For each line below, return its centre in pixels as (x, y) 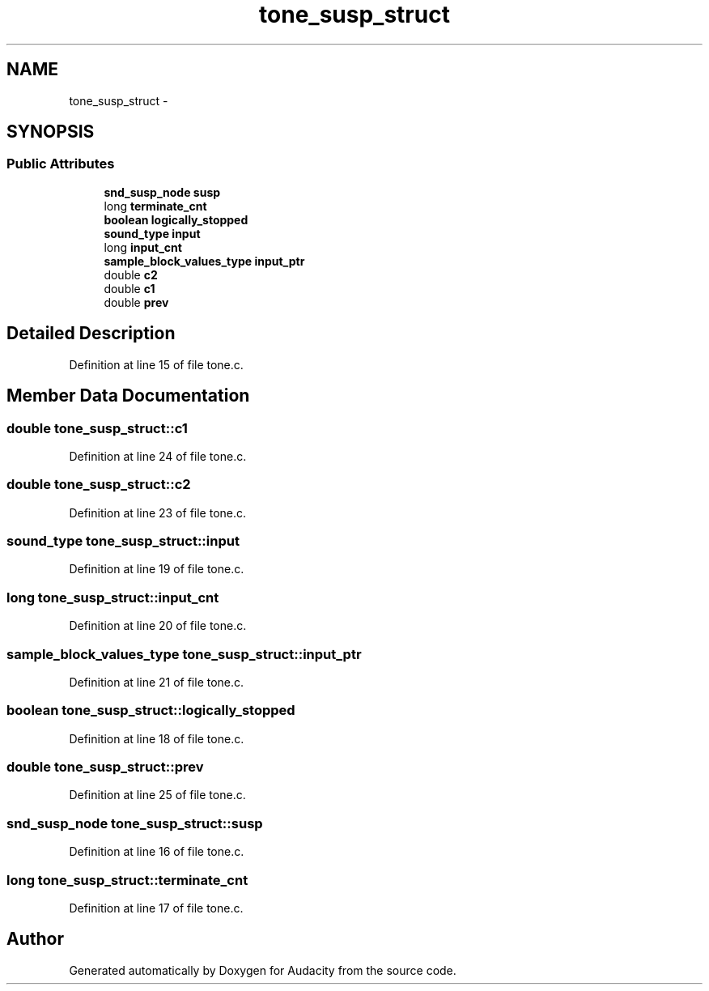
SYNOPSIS (51, 132)
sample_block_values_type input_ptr (204, 261)
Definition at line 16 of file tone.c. (157, 852)
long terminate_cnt (155, 206)
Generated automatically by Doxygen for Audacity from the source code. (263, 970)
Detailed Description (91, 334)
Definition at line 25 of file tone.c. (157, 795)
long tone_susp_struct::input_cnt (113, 597)
